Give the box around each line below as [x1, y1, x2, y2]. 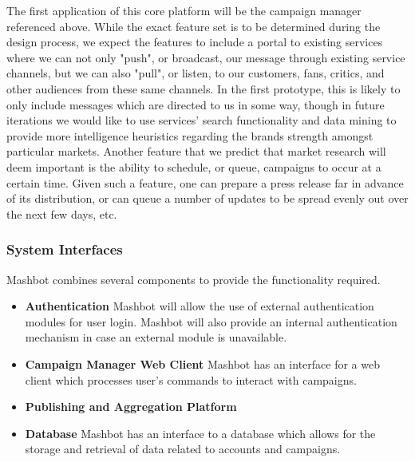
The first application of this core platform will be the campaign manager [6, 2, 362, 18]
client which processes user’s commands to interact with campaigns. [25, 371, 357, 388]
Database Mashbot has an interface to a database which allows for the [25, 424, 376, 441]
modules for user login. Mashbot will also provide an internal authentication [25, 313, 397, 330]
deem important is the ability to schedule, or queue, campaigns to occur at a [6, 158, 381, 175]
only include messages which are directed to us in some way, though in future [6, 96, 385, 113]
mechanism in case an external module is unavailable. [25, 329, 287, 346]
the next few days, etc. [6, 205, 117, 222]
